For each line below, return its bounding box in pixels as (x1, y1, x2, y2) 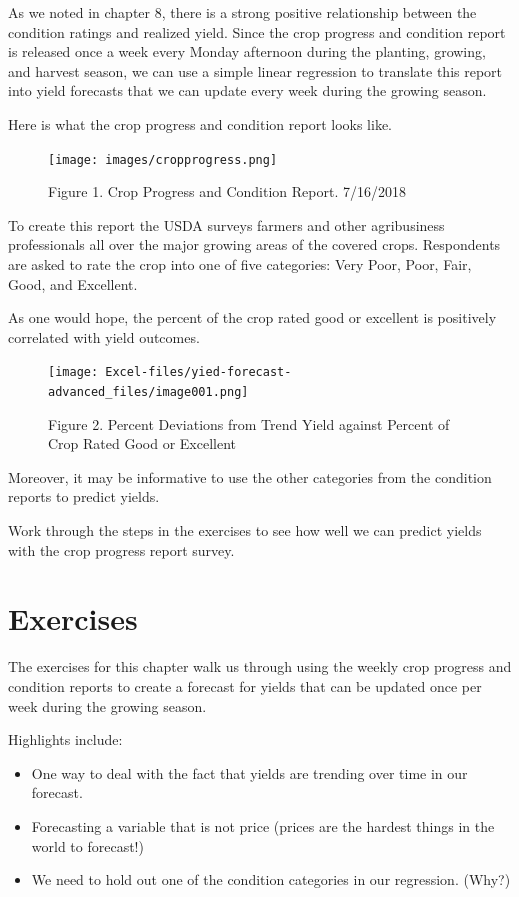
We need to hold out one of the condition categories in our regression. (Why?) (31, 869, 511, 890)
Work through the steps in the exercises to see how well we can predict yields (8, 520, 482, 541)
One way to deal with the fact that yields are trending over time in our (31, 762, 468, 783)
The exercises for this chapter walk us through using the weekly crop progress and (8, 656, 512, 677)
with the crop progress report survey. (8, 539, 235, 560)
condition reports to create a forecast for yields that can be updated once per (8, 675, 482, 696)
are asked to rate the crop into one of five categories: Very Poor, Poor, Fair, (8, 254, 472, 274)
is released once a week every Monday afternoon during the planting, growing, (8, 41, 486, 62)
